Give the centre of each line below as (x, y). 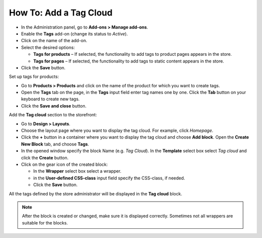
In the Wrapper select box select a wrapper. (77, 171)
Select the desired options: (48, 47)
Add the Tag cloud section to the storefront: (53, 115)
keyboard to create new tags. (50, 99)
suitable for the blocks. (45, 222)
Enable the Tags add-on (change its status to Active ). (74, 33)
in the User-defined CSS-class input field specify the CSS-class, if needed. (109, 178)
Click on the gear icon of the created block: (64, 164)
